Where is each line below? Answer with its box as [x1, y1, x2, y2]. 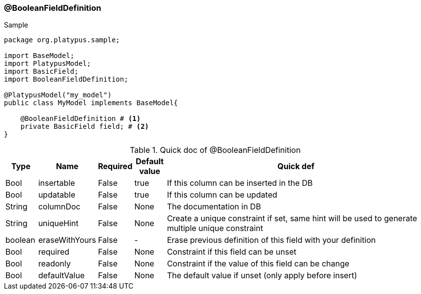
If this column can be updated [167, 190, 278, 200]
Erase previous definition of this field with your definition [167, 235, 376, 245]
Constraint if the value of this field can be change [167, 259, 350, 269]
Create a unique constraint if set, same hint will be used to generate [167, 213, 418, 224]
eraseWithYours [38, 235, 96, 245]
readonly [38, 259, 71, 269]
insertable [38, 178, 75, 188]
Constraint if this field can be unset [167, 247, 297, 257]
